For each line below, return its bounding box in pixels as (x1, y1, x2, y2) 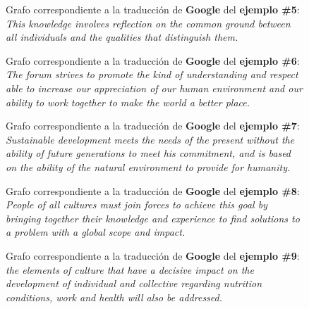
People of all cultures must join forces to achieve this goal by (6, 197, 267, 212)
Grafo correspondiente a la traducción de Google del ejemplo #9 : (6, 248, 300, 263)
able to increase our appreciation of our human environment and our (6, 80, 303, 95)
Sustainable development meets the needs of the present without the (6, 132, 295, 146)
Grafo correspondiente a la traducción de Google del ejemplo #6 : (6, 53, 300, 68)
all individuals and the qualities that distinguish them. (6, 30, 238, 44)
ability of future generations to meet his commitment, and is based (6, 146, 291, 160)
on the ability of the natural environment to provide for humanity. (6, 159, 291, 174)
